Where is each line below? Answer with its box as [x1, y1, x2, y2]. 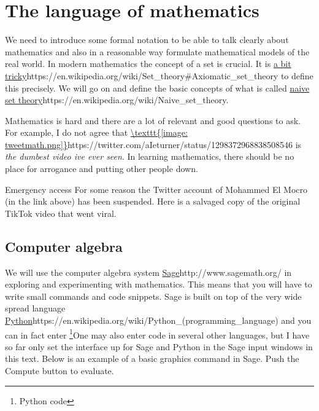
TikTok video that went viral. [5, 206, 117, 219]
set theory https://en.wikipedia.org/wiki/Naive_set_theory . [5, 93, 229, 106]
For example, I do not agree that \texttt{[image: [5, 126, 188, 139]
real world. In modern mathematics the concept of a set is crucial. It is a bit [5, 57, 291, 70]
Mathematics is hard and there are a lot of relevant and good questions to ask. [5, 114, 301, 127]
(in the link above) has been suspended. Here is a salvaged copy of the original [5, 195, 301, 208]
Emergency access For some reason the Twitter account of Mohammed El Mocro [5, 182, 307, 195]
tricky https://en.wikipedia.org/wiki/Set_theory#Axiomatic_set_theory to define [5, 69, 313, 82]
